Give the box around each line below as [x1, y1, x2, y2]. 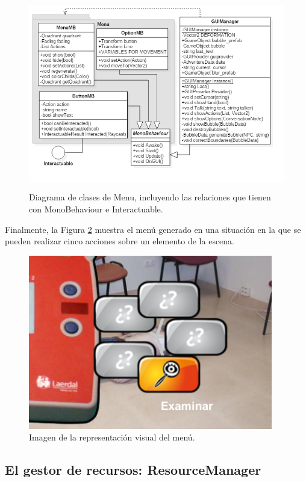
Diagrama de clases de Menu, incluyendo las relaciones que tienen [29, 191, 271, 203]
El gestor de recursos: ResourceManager [5, 460, 261, 479]
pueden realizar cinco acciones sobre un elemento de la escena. [5, 235, 235, 247]
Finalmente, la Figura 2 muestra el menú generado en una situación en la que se [5, 223, 301, 235]
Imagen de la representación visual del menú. [29, 431, 195, 443]
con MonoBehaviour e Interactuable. [29, 202, 163, 215]
